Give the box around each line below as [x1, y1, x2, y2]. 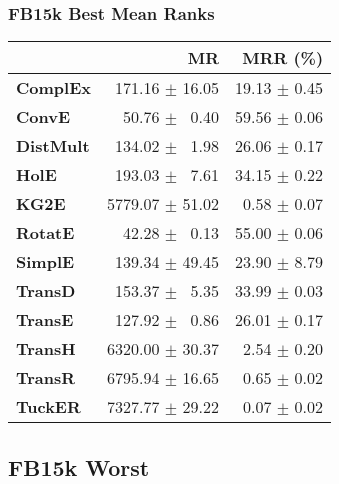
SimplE [16, 250, 75, 274]
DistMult [16, 134, 90, 158]
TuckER [16, 395, 81, 419]
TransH [16, 337, 76, 361]
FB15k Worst [8, 451, 150, 482]
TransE [16, 308, 74, 332]
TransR [16, 366, 76, 390]
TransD [16, 279, 76, 303]
